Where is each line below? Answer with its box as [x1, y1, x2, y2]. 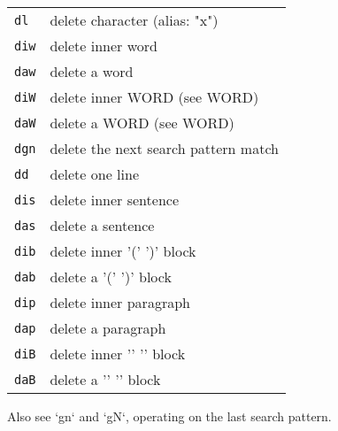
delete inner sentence [50, 189, 180, 210]
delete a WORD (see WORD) [50, 112, 234, 133]
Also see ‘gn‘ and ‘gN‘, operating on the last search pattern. [7, 407, 332, 425]
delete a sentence [50, 215, 155, 235]
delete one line [50, 164, 139, 184]
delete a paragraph [50, 318, 166, 338]
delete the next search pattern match [50, 138, 279, 158]
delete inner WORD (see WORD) [50, 87, 259, 107]
